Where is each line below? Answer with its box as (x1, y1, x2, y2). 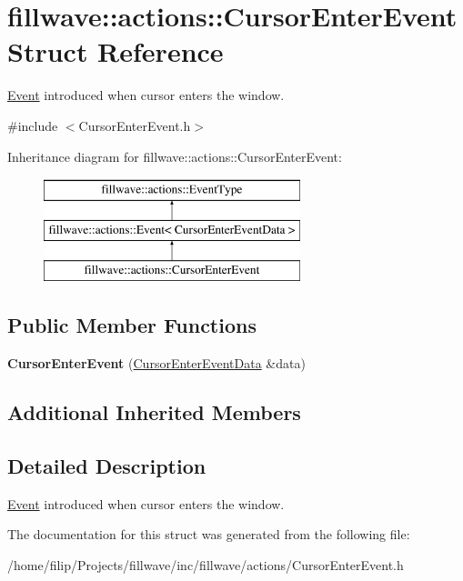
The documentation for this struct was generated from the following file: (7, 525, 410, 544)
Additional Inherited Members (7, 398, 301, 426)
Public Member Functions (7, 311, 257, 339)
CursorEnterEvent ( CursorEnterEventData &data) (7, 354, 306, 373)
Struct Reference (7, 33, 224, 70)
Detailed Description (7, 452, 206, 480)
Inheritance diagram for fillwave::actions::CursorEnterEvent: (7, 146, 342, 165)
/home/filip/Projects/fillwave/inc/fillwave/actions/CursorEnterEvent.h (7, 556, 404, 575)
